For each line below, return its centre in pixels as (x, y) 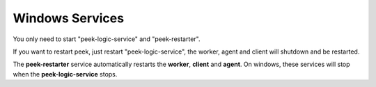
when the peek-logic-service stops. (65, 74)
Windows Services (69, 18)
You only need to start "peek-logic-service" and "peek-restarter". (107, 39)
